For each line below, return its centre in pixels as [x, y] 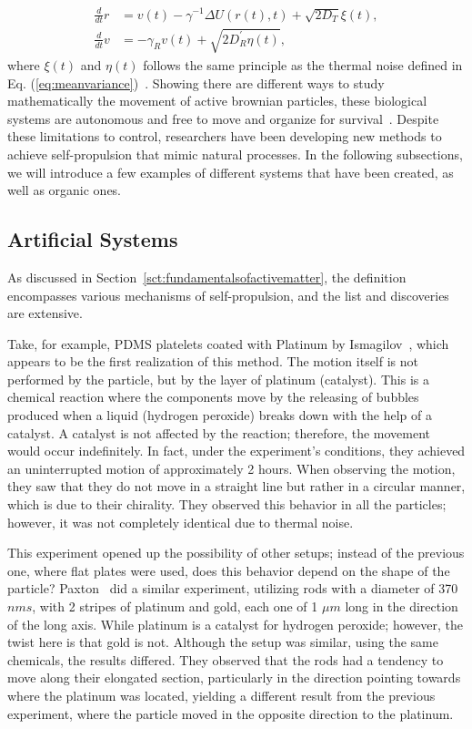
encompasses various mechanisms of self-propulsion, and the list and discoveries [228, 295]
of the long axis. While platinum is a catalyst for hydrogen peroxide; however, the [235, 624]
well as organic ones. [65, 190]
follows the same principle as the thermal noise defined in [303, 64]
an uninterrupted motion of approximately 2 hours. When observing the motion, [231, 468]
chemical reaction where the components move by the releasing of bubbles [213, 397]
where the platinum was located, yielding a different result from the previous [221, 695]
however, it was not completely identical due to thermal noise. [181, 522]
